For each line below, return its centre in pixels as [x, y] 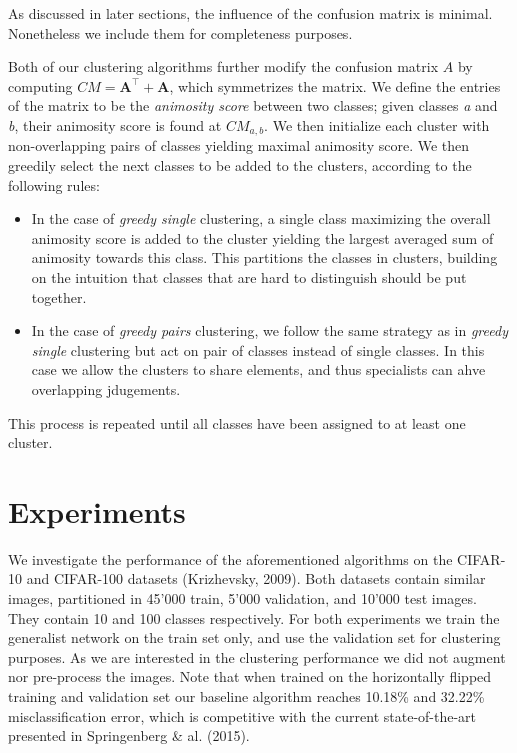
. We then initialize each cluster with [377, 124]
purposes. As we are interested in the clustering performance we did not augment [257, 656]
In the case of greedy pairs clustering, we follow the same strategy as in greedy [269, 330]
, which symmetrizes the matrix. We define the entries [335, 85]
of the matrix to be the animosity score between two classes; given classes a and [253, 105]
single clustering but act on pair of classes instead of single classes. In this [258, 349]
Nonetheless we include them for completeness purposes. [180, 32]
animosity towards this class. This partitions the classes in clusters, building [264, 257]
